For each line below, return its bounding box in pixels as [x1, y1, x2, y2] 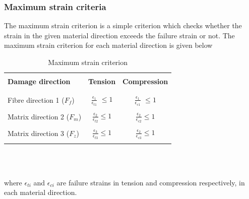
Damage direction [8, 76, 71, 87]
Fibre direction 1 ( [8, 94, 65, 105]
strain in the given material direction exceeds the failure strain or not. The [4, 30, 235, 40]
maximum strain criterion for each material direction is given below [4, 40, 213, 50]
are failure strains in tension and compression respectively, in [56, 177, 245, 187]
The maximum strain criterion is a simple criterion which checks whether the [4, 20, 242, 31]
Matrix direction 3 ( [8, 127, 70, 138]
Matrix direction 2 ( [8, 111, 70, 121]
